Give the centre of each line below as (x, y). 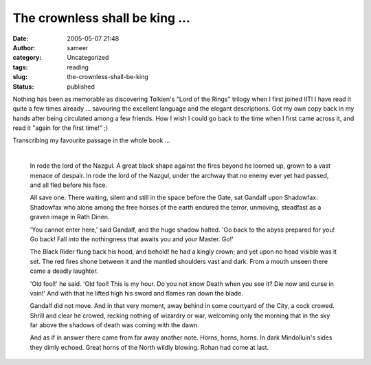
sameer (78, 47)
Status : (23, 87)
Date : (21, 38)
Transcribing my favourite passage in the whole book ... (91, 140)
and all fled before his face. (69, 185)
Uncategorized (88, 58)
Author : (24, 47)
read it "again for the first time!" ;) (60, 128)
